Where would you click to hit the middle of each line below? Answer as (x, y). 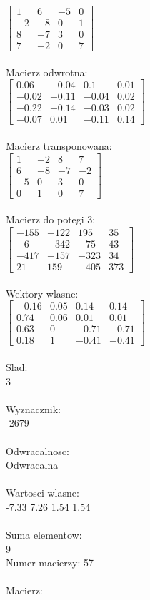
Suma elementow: (44, 535)
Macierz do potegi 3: (51, 219)
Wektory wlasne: (42, 293)
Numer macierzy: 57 (50, 563)
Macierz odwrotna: (47, 72)
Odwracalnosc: (37, 451)
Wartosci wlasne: (42, 493)
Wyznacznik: (34, 408)
